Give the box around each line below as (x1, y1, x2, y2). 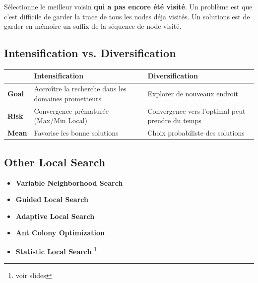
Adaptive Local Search (15, 211, 95, 221)
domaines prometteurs (34, 93, 102, 103)
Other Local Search (4, 154, 106, 169)
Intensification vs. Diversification (4, 45, 176, 61)
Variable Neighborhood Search (15, 177, 123, 188)
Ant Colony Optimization (15, 227, 105, 238)
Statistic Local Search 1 (15, 244, 97, 256)
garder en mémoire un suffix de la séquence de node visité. (4, 21, 182, 31)
